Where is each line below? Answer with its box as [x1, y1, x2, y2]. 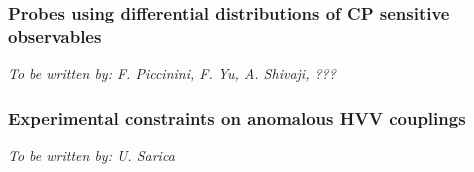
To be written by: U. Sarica [8, 144, 175, 165]
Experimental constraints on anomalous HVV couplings [8, 105, 466, 130]
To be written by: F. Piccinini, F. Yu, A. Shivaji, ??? [8, 63, 336, 84]
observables [8, 23, 102, 48]
